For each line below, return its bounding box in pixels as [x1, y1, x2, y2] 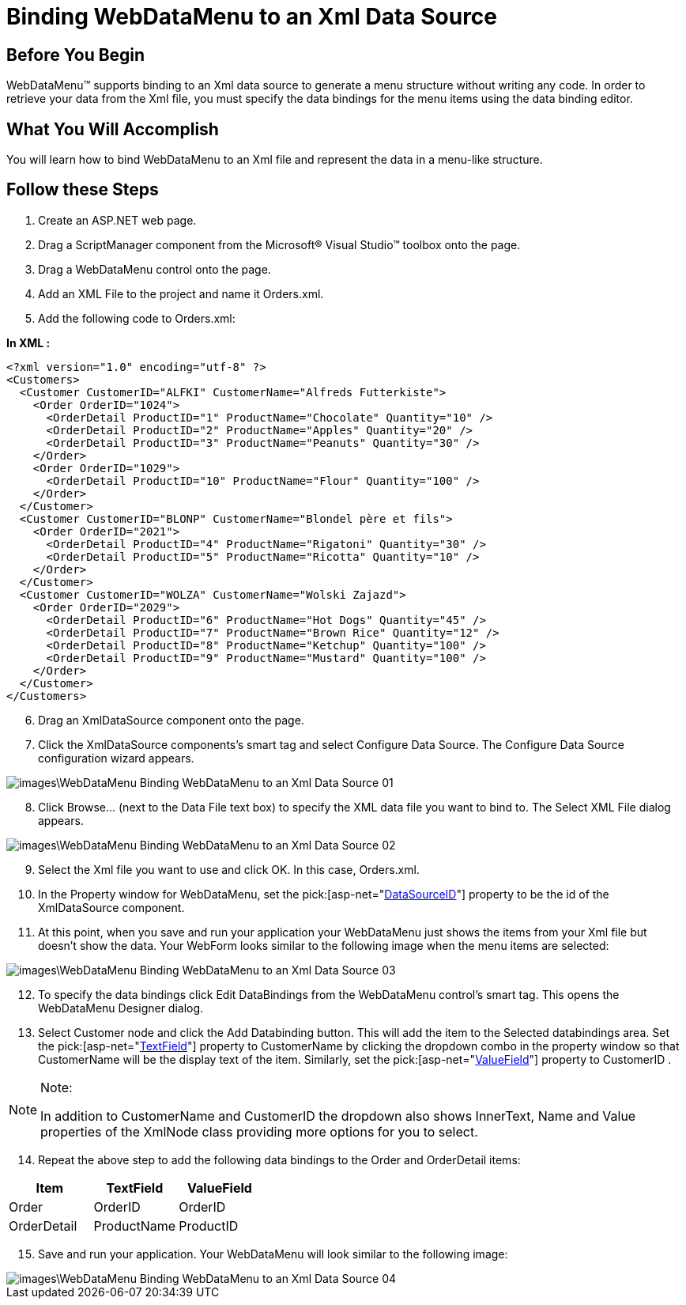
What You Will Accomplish [6, 119, 219, 139]
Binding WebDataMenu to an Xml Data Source [6, 3, 498, 30]
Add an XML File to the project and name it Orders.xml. [38, 286, 324, 301]
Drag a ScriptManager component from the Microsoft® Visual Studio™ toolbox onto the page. [38, 237, 521, 252]
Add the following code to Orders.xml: [38, 311, 236, 325]
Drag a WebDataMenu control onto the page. [38, 262, 271, 276]
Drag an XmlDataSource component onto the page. [38, 713, 304, 727]
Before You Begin [6, 44, 145, 65]
